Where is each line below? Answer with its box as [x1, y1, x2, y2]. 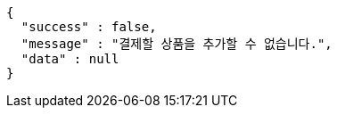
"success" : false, [21, 20, 157, 34]
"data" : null [21, 52, 119, 66]
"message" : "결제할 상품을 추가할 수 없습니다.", [21, 37, 333, 51]
